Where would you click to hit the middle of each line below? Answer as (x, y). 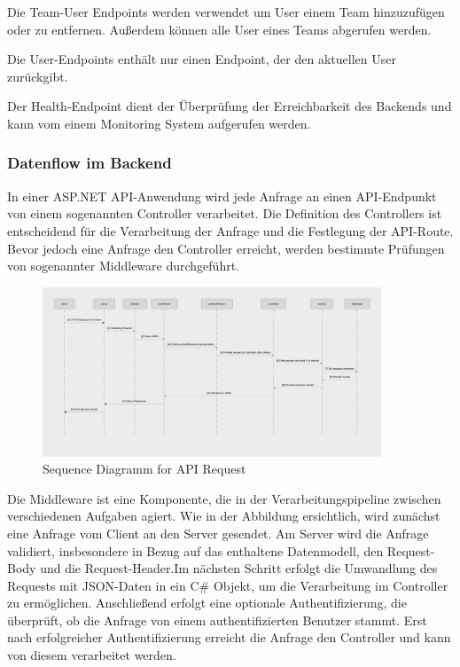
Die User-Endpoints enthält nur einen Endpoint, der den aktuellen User (202, 59)
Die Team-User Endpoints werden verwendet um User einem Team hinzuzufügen (226, 12)
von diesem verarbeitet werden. (92, 655)
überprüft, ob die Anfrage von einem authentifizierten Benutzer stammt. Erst (217, 620)
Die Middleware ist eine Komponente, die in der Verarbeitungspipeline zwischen (224, 498)
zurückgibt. (38, 76)
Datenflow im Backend (90, 163)
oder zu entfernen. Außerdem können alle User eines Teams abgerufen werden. (219, 29)
